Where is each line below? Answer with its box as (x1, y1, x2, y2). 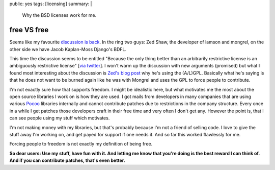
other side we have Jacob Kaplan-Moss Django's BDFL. (9, 46, 127, 52)
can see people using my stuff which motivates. (9, 115, 110, 121)
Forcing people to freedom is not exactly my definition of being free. (9, 141, 153, 147)
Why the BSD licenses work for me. (22, 12, 97, 18)
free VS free (9, 26, 49, 34)
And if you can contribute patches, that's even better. (9, 157, 125, 163)
